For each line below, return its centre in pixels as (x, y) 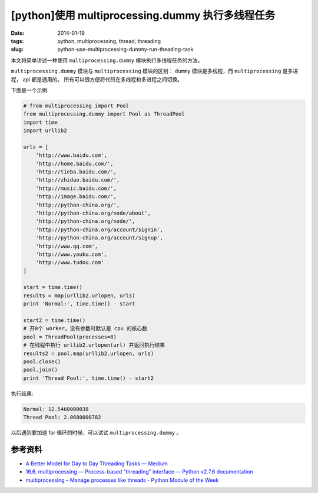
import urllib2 (45, 131)
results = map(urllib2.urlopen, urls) (79, 295)
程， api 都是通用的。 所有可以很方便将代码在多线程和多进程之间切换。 (97, 79)
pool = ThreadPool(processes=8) (70, 337)
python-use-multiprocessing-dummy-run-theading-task (125, 50)
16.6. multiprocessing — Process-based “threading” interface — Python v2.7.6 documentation (139, 472)
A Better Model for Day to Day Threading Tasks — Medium (97, 464)
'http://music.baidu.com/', (76, 188)
